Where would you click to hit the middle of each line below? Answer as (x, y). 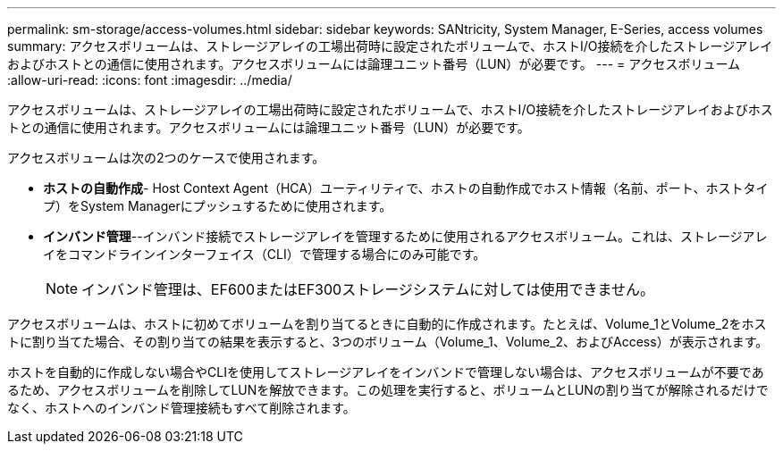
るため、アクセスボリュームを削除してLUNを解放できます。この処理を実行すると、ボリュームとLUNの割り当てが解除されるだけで (388, 390)
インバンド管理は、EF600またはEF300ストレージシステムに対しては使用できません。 (368, 289)
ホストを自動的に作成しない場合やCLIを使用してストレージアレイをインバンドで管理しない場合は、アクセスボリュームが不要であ (386, 372)
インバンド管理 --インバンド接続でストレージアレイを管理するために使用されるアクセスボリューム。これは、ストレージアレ (405, 236)
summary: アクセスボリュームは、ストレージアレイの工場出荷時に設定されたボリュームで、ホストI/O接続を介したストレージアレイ (390, 46)
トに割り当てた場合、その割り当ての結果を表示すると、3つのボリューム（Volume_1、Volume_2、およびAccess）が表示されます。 (388, 342)
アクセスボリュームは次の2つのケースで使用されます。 (166, 158)
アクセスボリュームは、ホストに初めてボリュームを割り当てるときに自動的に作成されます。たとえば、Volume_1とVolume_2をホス (387, 324)
